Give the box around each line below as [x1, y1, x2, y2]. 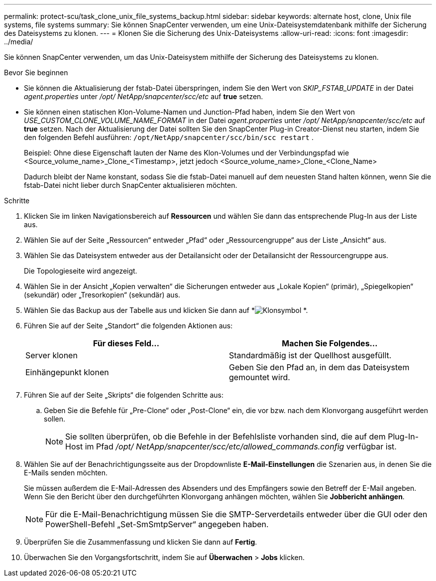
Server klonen [25, 350, 78, 360]
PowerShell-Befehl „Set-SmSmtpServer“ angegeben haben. [45, 519, 269, 529]
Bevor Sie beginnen [4, 68, 68, 77]
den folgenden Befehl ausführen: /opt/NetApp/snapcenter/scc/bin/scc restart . [24, 133, 314, 142]
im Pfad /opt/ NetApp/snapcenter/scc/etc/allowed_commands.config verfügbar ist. [85, 441, 397, 451]
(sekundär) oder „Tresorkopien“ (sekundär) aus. [24, 290, 181, 299]
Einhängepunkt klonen [25, 367, 109, 377]
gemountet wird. [229, 372, 290, 382]
